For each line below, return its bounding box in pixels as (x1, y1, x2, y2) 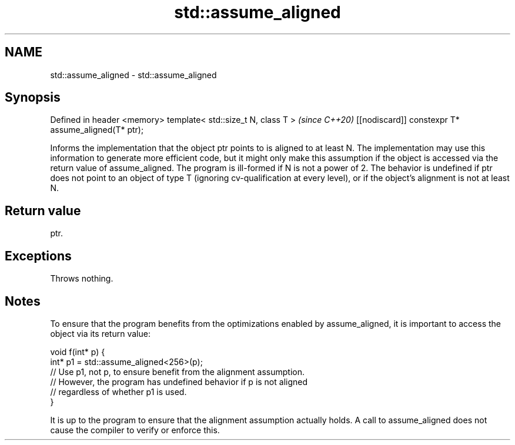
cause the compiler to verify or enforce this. (50, 424, 220, 435)
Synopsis (5, 90, 61, 105)
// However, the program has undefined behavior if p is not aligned (50, 376, 308, 387)
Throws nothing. (50, 273, 113, 284)
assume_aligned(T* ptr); (50, 125, 144, 135)
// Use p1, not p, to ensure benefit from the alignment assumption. (50, 366, 305, 377)
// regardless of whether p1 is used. (50, 386, 187, 397)
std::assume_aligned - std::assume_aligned (50, 69, 217, 80)
